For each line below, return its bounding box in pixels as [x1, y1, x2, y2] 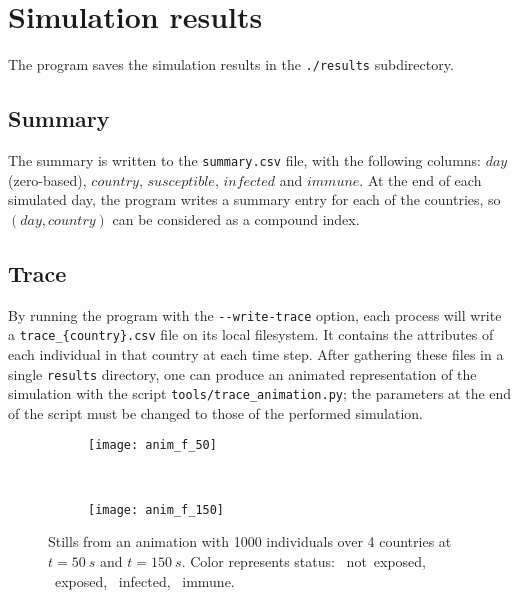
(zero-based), [8, 169, 87, 190]
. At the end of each [359, 169, 482, 190]
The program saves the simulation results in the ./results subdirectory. [8, 54, 454, 75]
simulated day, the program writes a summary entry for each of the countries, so [8, 189, 501, 210]
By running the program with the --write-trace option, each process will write [8, 304, 502, 325]
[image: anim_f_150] [88, 502, 225, 517]
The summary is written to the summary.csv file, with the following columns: [8, 149, 481, 170]
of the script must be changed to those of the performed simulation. [8, 402, 423, 423]
